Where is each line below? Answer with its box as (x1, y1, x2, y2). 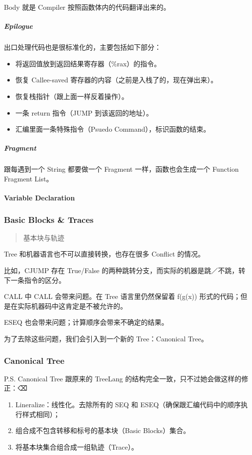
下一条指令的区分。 (4, 275, 65, 285)
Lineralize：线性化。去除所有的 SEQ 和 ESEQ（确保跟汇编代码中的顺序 (15, 399, 241, 410)
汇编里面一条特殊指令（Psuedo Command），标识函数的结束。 (15, 124, 210, 134)
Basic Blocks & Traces (4, 213, 94, 225)
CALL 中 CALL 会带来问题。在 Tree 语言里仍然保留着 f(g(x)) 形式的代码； (4, 291, 241, 301)
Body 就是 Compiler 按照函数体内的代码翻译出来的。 (4, 2, 170, 12)
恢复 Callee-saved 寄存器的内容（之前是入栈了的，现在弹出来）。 (15, 75, 218, 85)
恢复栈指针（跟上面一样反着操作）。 (15, 91, 128, 101)
